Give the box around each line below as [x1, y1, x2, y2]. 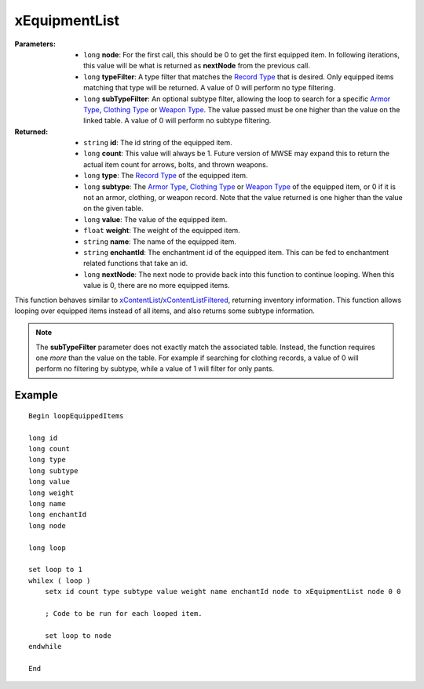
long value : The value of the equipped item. [83, 214, 228, 224]
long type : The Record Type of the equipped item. [83, 171, 248, 180]
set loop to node [44, 631, 111, 640]
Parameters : [14, 39, 57, 49]
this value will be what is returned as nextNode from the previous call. [83, 61, 310, 71]
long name [28, 499, 66, 509]
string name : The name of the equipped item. [83, 236, 237, 246]
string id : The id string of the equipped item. [83, 138, 232, 148]
